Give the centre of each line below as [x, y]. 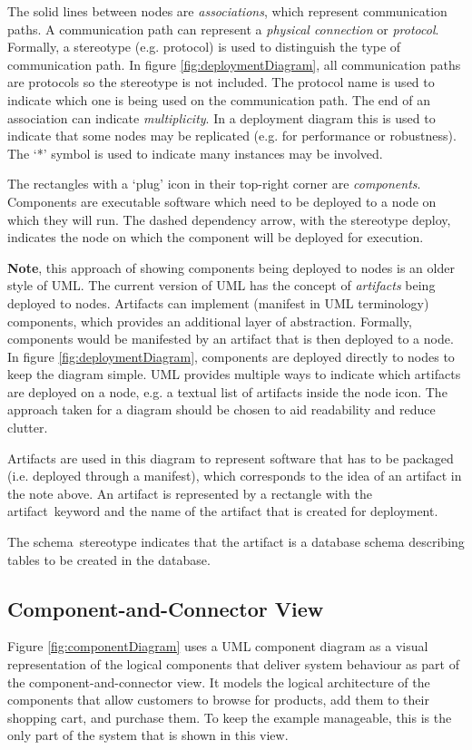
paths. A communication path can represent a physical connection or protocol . [223, 29]
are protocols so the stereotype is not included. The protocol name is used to [221, 82]
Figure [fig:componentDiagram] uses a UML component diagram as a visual [218, 646]
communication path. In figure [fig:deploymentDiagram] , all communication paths [234, 64]
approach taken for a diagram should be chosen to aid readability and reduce [221, 409]
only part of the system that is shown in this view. [148, 735]
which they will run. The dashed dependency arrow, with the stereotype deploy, [229, 219]
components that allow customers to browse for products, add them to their [218, 700]
